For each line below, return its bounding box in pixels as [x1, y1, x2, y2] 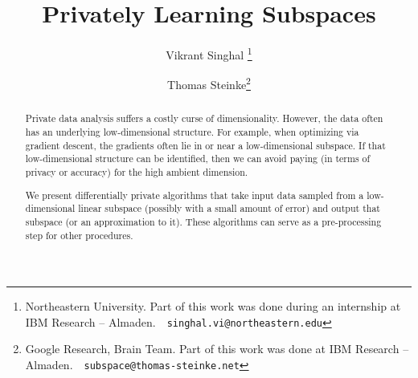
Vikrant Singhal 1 [166, 44, 252, 63]
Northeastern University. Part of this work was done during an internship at [25, 298, 401, 315]
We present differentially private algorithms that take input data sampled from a [25, 188, 364, 201]
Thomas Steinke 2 [167, 74, 251, 93]
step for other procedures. [25, 228, 133, 242]
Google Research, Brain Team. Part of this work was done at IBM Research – [25, 340, 409, 357]
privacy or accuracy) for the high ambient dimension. [25, 165, 248, 179]
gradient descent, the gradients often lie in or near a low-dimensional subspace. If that [25, 138, 386, 152]
